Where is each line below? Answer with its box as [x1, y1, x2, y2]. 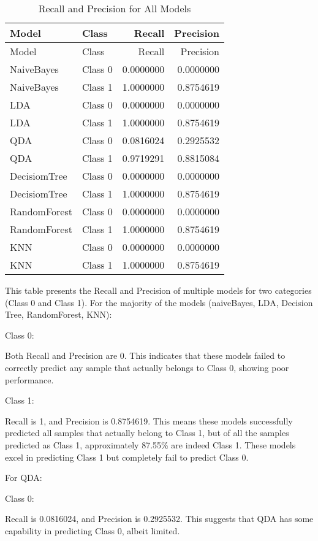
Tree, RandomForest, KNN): [5, 308, 112, 321]
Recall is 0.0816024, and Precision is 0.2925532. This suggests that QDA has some [5, 512, 314, 525]
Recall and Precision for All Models [38, 1, 191, 15]
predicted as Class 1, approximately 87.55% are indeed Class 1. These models [5, 438, 296, 451]
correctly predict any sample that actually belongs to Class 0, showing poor [5, 361, 289, 374]
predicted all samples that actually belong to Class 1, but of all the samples [5, 426, 289, 439]
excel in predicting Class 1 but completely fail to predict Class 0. [5, 450, 249, 463]
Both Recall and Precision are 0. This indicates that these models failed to [5, 349, 286, 362]
